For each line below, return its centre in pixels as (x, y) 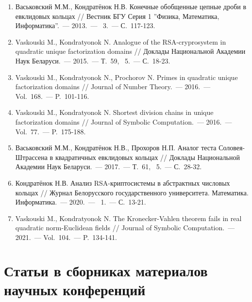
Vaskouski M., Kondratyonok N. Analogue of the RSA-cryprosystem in (121, 41)
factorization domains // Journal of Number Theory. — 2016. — (113, 87)
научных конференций (75, 289)
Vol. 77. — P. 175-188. (50, 131)
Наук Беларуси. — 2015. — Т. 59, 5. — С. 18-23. (93, 60)
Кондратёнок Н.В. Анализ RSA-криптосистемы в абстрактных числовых (123, 183)
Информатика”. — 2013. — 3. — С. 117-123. (85, 25)
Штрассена (31, 157)
